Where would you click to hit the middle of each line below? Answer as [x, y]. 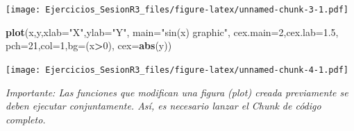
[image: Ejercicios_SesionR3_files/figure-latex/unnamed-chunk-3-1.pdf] [177, 10]
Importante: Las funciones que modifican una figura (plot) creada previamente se [177, 92]
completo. [26, 119]
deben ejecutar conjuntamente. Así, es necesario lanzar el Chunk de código [163, 106]
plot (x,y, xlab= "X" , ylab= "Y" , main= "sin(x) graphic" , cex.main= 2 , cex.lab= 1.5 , [172, 32]
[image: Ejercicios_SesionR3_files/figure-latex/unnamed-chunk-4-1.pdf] [177, 70]
